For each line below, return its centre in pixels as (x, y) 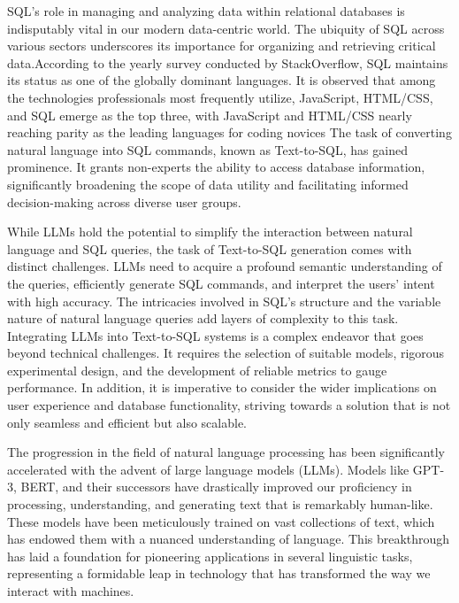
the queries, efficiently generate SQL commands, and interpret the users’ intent (221, 283)
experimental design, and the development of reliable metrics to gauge (197, 370)
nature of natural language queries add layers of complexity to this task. (203, 318)
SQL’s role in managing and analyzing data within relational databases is (206, 11)
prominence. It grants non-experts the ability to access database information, (216, 167)
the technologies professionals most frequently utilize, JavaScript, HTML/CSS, (220, 97)
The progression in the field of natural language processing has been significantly (226, 452)
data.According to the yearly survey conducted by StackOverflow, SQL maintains (228, 62)
